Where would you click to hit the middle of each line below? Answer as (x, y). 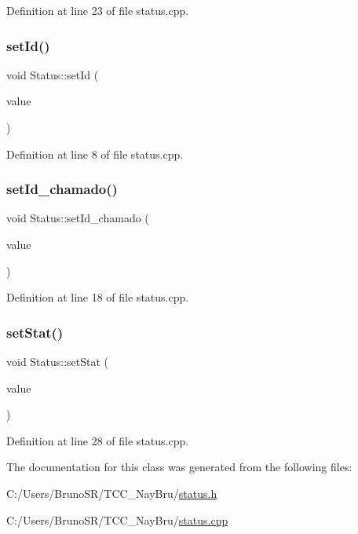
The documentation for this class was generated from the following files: (179, 467)
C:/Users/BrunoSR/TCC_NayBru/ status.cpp (117, 519)
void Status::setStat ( (58, 361)
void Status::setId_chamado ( (78, 218)
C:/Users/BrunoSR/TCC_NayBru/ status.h (112, 493)
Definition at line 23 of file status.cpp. (98, 10)
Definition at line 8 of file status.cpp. (95, 154)
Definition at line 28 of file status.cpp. (98, 440)
